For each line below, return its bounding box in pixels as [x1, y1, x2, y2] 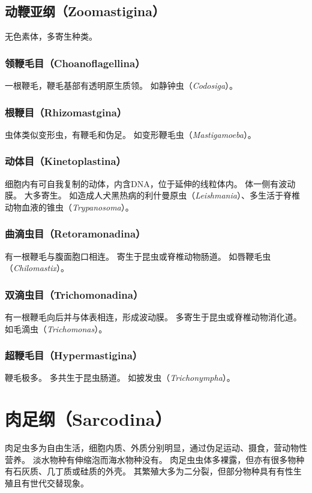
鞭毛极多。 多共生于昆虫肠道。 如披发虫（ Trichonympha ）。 [5, 371, 235, 384]
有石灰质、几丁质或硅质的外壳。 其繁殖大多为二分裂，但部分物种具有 [5, 465, 277, 477]
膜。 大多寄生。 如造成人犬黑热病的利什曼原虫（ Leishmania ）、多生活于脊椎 [5, 189, 300, 202]
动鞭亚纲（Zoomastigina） [5, 2, 165, 20]
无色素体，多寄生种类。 [5, 30, 97, 43]
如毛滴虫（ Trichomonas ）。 [5, 322, 107, 335]
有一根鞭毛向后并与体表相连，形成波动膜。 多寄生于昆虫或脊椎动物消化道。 [5, 311, 302, 323]
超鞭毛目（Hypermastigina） [5, 348, 143, 363]
